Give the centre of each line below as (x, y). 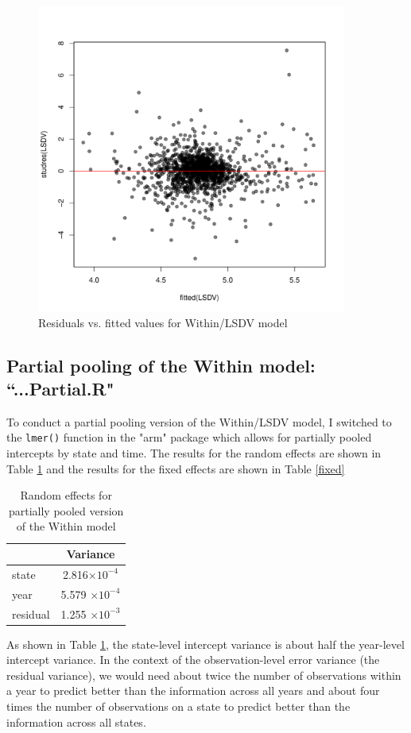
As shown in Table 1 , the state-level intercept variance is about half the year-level (205, 644)
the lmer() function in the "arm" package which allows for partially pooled (189, 437)
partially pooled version (66, 510)
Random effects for (66, 495)
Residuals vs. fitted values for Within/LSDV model (163, 322)
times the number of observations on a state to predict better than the (178, 706)
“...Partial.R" (60, 388)
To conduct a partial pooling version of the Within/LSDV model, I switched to (199, 421)
